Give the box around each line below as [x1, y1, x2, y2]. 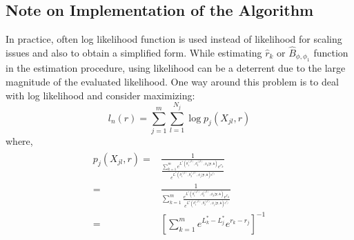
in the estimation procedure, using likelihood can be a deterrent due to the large [6, 61, 346, 75]
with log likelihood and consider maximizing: [6, 88, 195, 102]
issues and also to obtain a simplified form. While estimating [6, 46, 262, 60]
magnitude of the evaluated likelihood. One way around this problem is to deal [6, 74, 339, 89]
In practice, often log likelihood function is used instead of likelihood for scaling [6, 32, 342, 46]
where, [6, 133, 33, 148]
